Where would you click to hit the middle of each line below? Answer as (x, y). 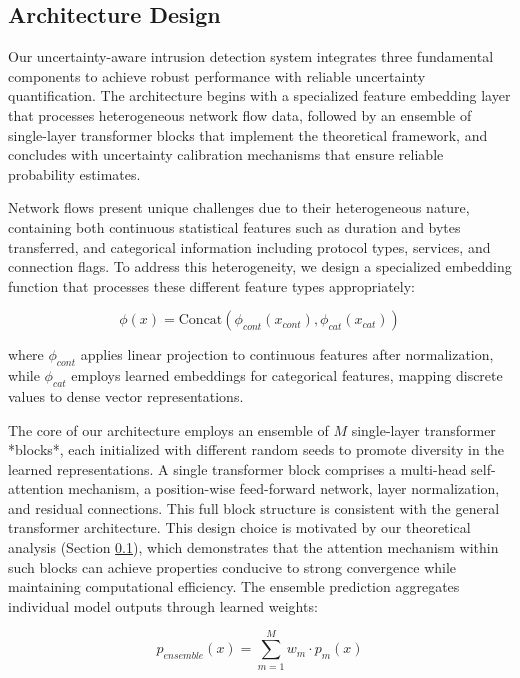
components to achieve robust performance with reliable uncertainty (217, 75)
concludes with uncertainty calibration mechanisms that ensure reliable (226, 154)
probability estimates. (74, 173)
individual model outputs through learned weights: (163, 605)
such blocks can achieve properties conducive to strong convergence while (232, 566)
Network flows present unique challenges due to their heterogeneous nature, (239, 207)
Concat (200, 320)
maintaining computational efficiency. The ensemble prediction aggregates (234, 586)
